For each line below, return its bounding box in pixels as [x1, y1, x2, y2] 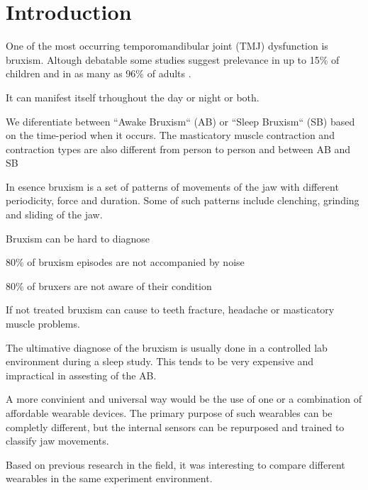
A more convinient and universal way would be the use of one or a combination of [6, 391, 362, 406]
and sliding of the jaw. [6, 207, 103, 222]
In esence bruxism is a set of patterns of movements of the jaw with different [6, 179, 339, 194]
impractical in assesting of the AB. [6, 367, 157, 382]
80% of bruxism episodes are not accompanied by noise [6, 255, 245, 269]
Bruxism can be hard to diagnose [6, 230, 150, 245]
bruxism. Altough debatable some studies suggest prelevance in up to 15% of [6, 52, 340, 67]
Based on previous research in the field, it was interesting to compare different [6, 457, 345, 472]
